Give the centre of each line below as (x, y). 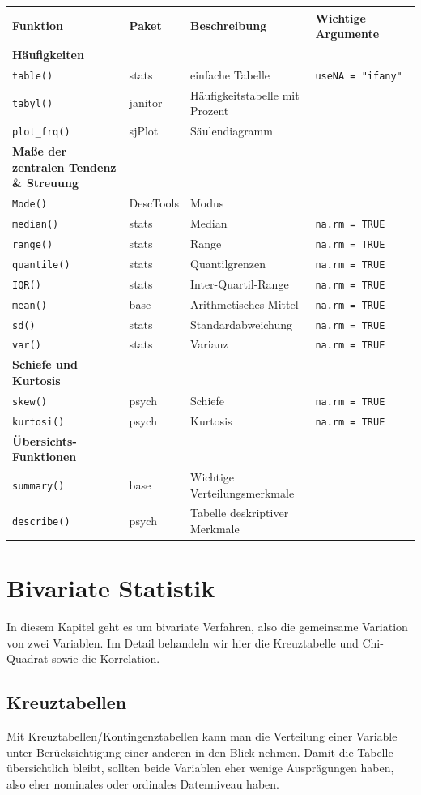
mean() (30, 305)
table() (33, 76)
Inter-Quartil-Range (240, 283)
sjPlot (144, 131)
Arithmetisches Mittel (245, 303)
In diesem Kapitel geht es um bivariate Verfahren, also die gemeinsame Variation (207, 627)
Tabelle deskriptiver (240, 513)
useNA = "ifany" (359, 76)
